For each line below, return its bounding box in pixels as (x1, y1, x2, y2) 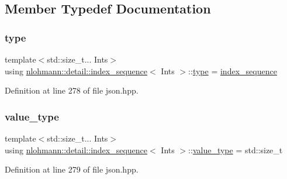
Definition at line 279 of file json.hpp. (5, 163, 139, 175)
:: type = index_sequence (188, 64, 277, 77)
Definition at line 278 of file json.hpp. (5, 84, 139, 97)
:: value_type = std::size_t (188, 143, 283, 156)
